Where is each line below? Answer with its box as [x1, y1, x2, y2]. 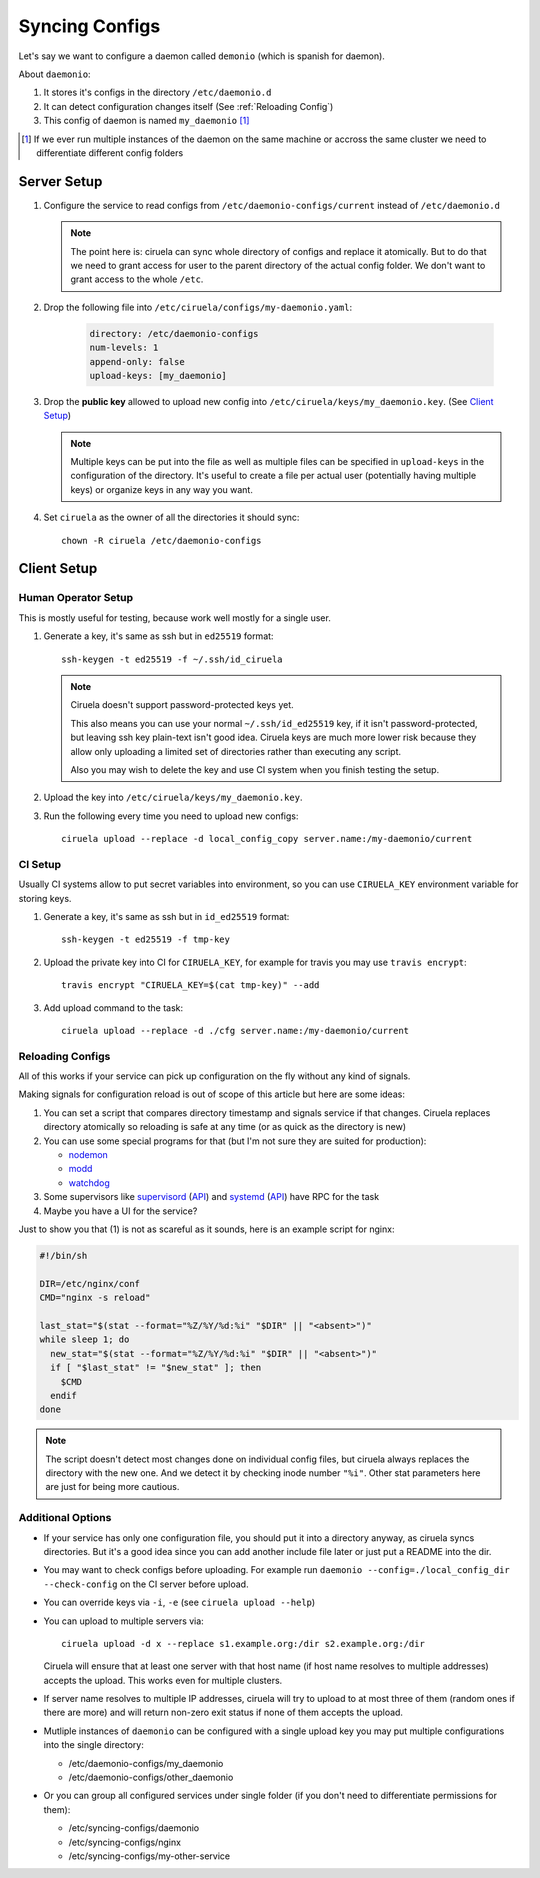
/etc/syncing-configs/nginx [68, 1836, 182, 1848]
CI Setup [18, 857, 62, 871]
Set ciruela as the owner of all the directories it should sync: [43, 511, 300, 524]
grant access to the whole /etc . [70, 273, 204, 285]
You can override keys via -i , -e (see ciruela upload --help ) [43, 1596, 316, 1609]
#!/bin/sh [39, 1250, 88, 1261]
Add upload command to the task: [43, 1001, 184, 1014]
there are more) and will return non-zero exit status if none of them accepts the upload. [43, 1706, 404, 1719]
